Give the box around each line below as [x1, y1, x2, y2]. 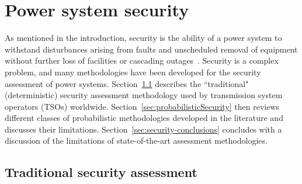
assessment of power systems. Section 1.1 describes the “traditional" [5, 77, 249, 89]
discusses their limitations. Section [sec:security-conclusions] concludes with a [5, 123, 282, 135]
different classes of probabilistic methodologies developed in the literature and [5, 112, 283, 124]
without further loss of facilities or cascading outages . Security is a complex [5, 54, 279, 67]
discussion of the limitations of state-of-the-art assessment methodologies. [5, 134, 268, 147]
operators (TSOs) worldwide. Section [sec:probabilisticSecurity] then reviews [5, 100, 280, 112]
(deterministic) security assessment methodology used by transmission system [5, 89, 283, 101]
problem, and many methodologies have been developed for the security [5, 65, 261, 78]
